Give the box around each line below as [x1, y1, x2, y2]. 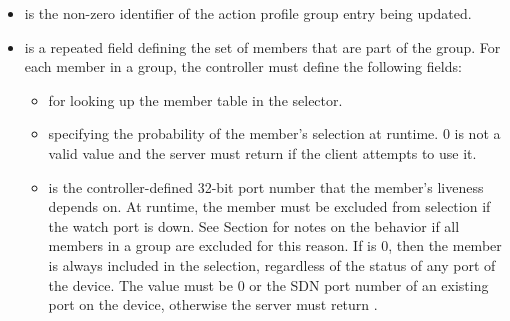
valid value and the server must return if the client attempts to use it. [48, 142, 477, 163]
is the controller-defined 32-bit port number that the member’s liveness [48, 176, 484, 197]
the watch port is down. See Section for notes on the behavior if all [48, 215, 460, 236]
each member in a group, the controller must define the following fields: [24, 56, 462, 77]
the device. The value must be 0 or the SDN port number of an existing [48, 274, 489, 295]
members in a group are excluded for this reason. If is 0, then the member [48, 235, 502, 256]
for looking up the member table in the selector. [48, 89, 343, 110]
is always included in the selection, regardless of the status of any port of [48, 254, 496, 275]
